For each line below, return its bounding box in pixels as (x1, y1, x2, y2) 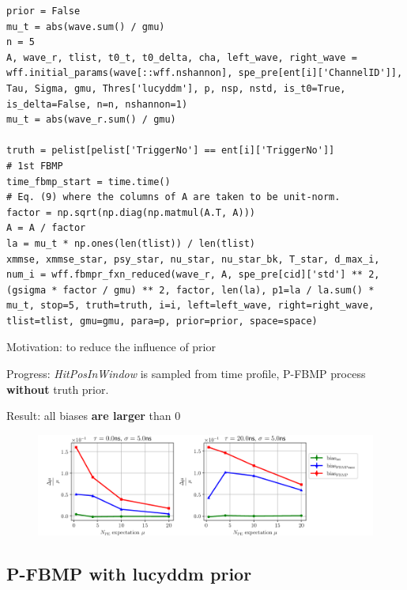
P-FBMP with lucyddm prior (6, 562, 252, 586)
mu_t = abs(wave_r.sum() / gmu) (6, 114, 176, 126)
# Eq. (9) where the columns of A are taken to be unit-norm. (6, 191, 341, 203)
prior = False (6, 6, 81, 17)
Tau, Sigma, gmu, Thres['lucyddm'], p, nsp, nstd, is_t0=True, (6, 82, 346, 94)
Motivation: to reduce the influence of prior (6, 338, 216, 355)
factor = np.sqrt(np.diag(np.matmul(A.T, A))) (6, 206, 255, 218)
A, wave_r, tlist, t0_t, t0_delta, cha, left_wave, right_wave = (6, 51, 357, 63)
